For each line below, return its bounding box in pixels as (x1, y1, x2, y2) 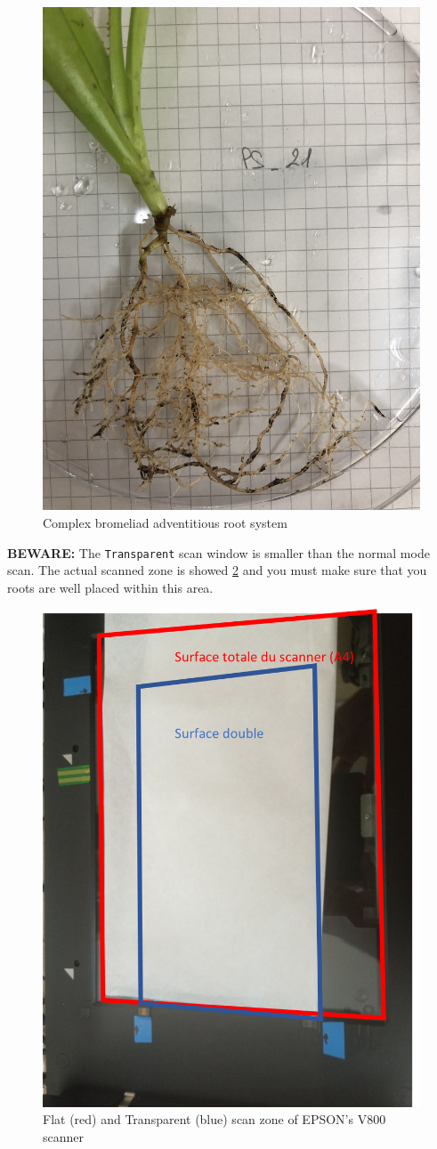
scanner (43, 1128, 85, 1146)
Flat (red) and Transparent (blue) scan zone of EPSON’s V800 (43, 1110, 386, 1129)
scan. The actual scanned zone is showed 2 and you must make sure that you (7, 561, 427, 579)
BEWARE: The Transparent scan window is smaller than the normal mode (7, 543, 430, 562)
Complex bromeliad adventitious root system (43, 513, 287, 531)
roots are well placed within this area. (7, 578, 214, 596)
